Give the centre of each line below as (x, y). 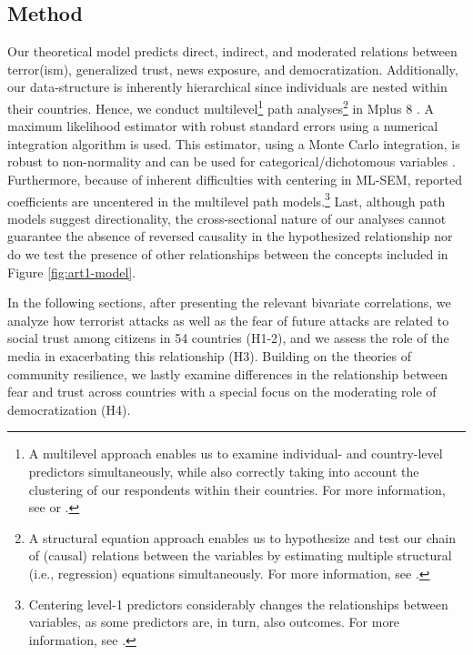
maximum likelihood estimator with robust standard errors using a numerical (223, 126)
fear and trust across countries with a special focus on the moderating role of (222, 392)
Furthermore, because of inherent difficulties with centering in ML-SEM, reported (235, 180)
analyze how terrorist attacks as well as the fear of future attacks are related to (228, 320)
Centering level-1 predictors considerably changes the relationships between (238, 604)
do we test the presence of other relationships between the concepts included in (228, 254)
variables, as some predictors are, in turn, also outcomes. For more (214, 622)
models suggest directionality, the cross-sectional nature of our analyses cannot (227, 218)
